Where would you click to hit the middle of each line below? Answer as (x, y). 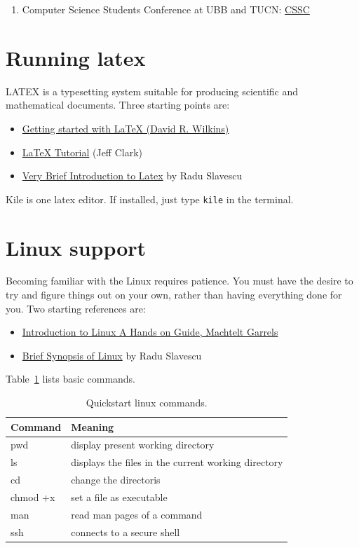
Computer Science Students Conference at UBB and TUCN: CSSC (166, 9)
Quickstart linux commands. (147, 403)
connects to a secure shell (126, 532)
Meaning (93, 426)
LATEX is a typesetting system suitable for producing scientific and (152, 91)
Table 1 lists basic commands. (71, 379)
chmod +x (33, 497)
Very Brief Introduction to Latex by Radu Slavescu (132, 176)
